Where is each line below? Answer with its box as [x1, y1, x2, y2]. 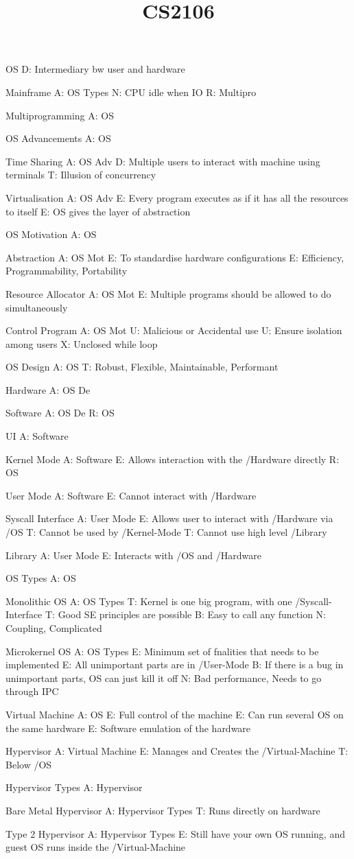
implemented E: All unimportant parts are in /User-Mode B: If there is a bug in [5, 657, 344, 672]
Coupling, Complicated [5, 621, 102, 635]
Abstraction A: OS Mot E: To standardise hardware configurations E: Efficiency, [5, 250, 344, 264]
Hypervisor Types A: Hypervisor [5, 780, 143, 795]
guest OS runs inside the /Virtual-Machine [5, 840, 186, 854]
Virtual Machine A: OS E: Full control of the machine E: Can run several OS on [5, 707, 344, 721]
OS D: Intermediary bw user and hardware [5, 62, 185, 76]
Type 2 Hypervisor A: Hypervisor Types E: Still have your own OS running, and [5, 826, 345, 840]
